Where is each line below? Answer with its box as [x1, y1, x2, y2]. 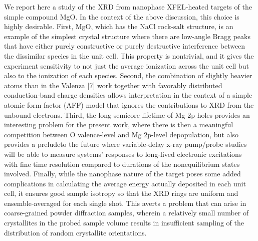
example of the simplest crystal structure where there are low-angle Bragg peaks [4, 31, 250, 41]
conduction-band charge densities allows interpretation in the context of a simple [4, 90, 252, 100]
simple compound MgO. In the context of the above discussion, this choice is [4, 11, 239, 22]
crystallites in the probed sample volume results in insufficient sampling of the [4, 217, 244, 228]
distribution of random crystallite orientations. [4, 227, 147, 237]
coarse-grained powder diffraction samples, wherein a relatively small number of [4, 207, 249, 218]
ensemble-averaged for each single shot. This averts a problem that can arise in [4, 197, 246, 208]
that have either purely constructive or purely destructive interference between [4, 41, 245, 51]
